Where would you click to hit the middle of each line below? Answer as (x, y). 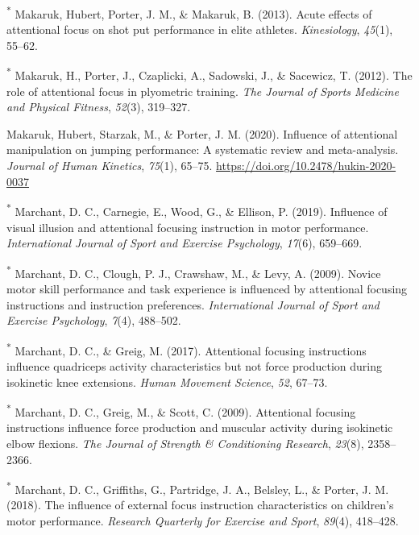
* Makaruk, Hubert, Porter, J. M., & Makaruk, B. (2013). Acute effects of (189, 12)
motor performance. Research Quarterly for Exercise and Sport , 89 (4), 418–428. (203, 521)
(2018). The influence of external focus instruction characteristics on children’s (200, 505)
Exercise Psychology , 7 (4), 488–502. (94, 320)
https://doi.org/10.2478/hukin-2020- (306, 166)
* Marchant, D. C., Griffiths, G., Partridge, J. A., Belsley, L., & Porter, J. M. (198, 488)
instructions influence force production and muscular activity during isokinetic (200, 427)
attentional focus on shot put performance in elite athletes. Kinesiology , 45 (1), (200, 29)
